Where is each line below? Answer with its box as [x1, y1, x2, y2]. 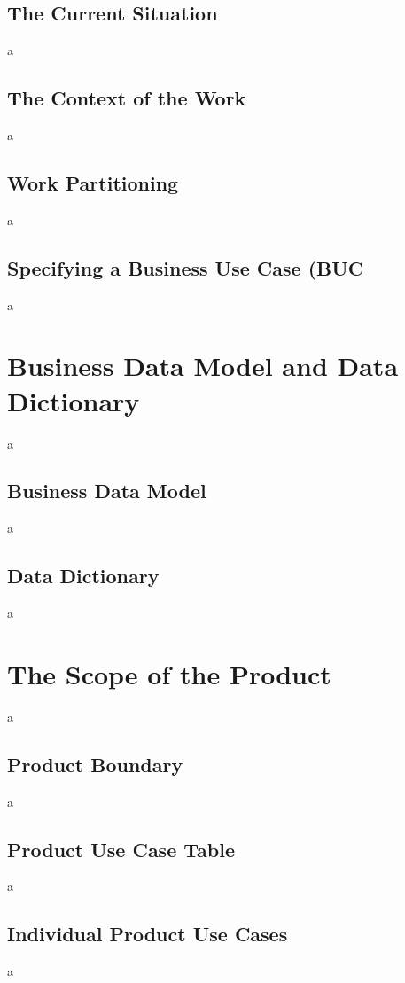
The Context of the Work [7, 84, 246, 112]
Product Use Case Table [7, 835, 235, 862]
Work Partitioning [7, 168, 179, 196]
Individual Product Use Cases [7, 920, 288, 948]
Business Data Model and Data [7, 347, 399, 384]
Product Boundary [7, 750, 183, 777]
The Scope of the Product [7, 655, 331, 691]
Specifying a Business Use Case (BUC [7, 254, 364, 281]
